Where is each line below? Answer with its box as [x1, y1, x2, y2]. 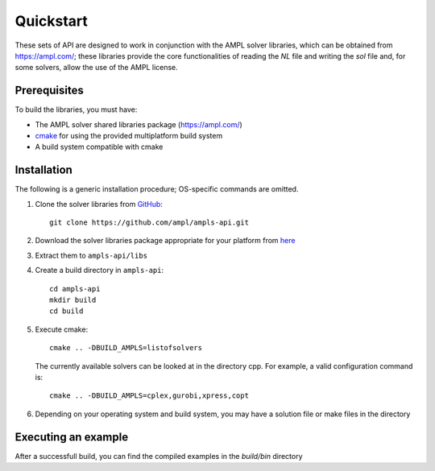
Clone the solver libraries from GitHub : [35, 199, 163, 209]
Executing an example [14, 430, 129, 444]
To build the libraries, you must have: [14, 105, 138, 114]
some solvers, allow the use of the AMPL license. [14, 63, 179, 72]
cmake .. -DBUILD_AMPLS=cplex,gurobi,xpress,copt [49, 391, 250, 400]
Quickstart [14, 12, 89, 30]
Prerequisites [14, 84, 84, 97]
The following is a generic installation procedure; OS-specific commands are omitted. [14, 184, 299, 194]
